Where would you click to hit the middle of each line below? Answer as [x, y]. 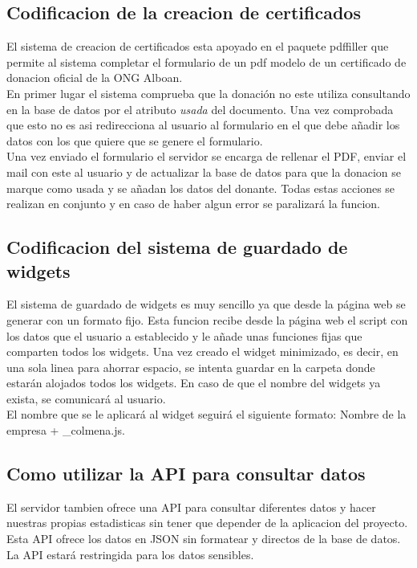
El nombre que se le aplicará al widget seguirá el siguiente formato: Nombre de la [206, 414]
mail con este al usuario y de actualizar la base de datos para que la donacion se [204, 172]
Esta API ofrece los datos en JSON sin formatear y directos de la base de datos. [204, 539]
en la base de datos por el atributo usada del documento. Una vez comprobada [200, 109]
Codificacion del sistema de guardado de [177, 247]
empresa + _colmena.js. [66, 430]
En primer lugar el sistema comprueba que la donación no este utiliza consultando [208, 93]
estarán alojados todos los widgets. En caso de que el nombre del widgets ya [194, 383]
